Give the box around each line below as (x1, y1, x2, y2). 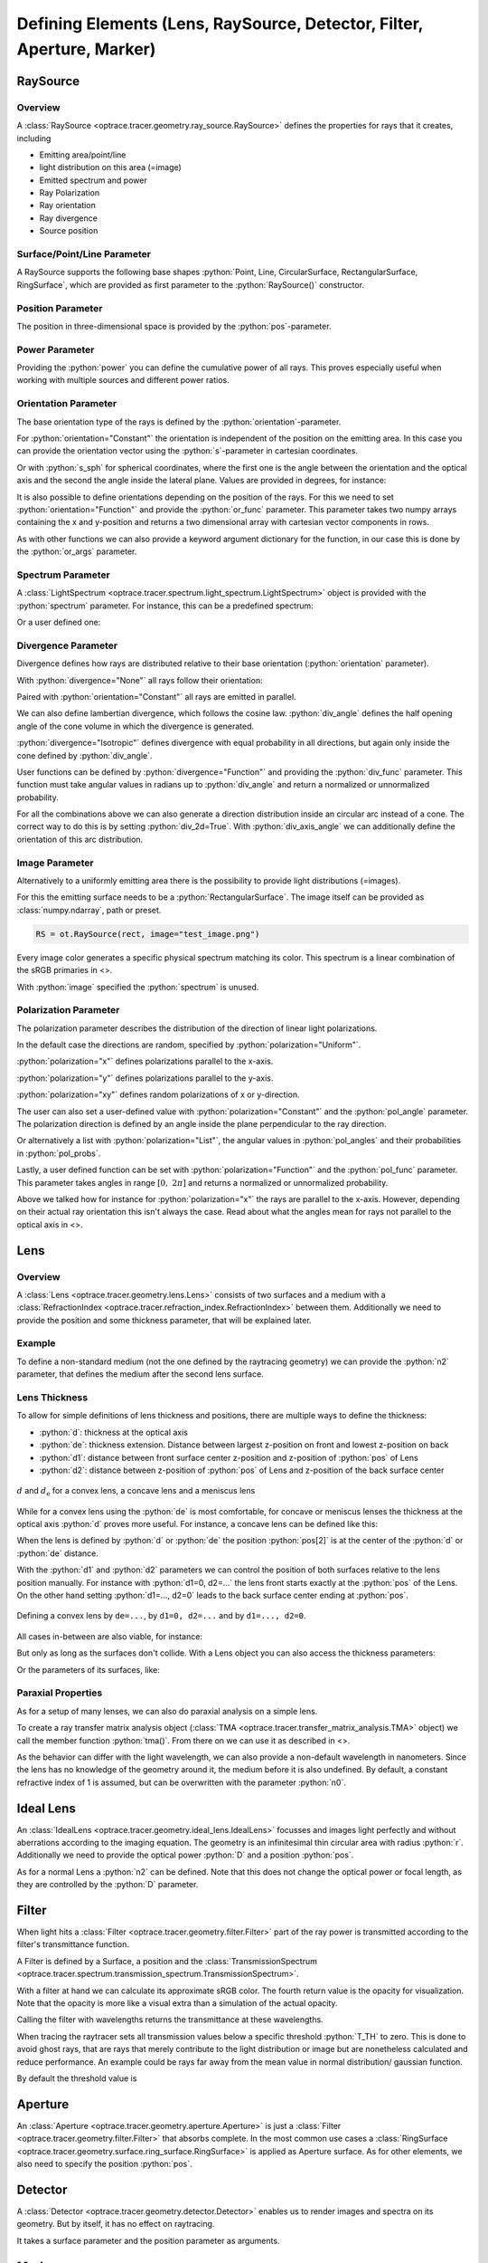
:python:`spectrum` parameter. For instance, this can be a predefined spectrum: (16, 600, 314, 611)
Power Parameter (16, 343, 95, 356)
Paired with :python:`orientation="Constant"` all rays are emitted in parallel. (16, 691, 297, 702)
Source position (39, 225, 99, 236)
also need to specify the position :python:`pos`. (16, 2159, 193, 2170)
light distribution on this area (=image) (39, 162, 183, 173)
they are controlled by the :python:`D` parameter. (16, 1879, 199, 1890)
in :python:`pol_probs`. (16, 1148, 101, 1159)
